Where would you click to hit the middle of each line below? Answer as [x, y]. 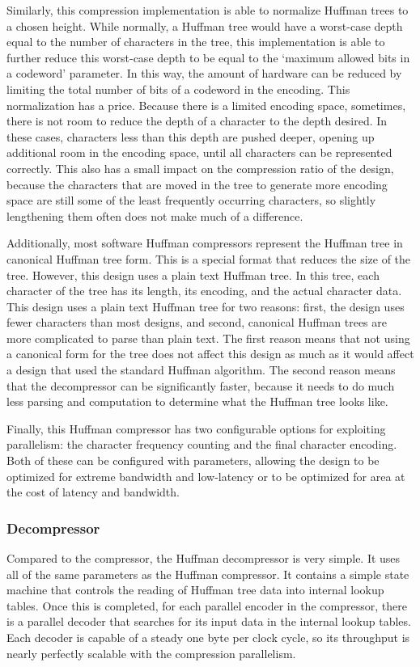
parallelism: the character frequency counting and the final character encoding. [202, 444]
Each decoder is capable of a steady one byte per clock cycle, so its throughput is [208, 637]
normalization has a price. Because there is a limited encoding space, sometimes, [206, 105]
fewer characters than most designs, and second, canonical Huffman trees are [197, 322]
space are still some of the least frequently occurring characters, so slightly [191, 200]
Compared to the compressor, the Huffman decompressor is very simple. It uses [204, 558]
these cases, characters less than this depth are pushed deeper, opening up [191, 136]
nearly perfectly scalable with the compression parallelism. [151, 653]
